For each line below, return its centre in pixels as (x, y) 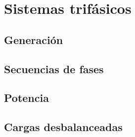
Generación (34, 39)
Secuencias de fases (54, 68)
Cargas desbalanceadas (63, 127)
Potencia (26, 98)
